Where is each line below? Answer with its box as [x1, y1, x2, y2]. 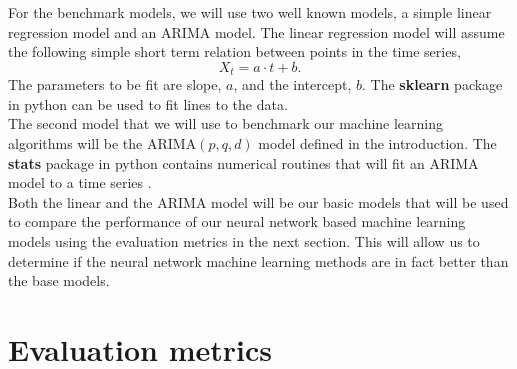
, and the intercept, [233, 74, 352, 95]
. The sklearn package [362, 74, 503, 95]
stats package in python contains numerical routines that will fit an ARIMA [8, 152, 479, 173]
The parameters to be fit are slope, [8, 74, 222, 95]
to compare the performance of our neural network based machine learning [8, 211, 466, 232]
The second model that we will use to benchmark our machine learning [8, 113, 444, 134]
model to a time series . [8, 172, 152, 193]
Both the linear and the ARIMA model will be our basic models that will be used [8, 191, 509, 212]
